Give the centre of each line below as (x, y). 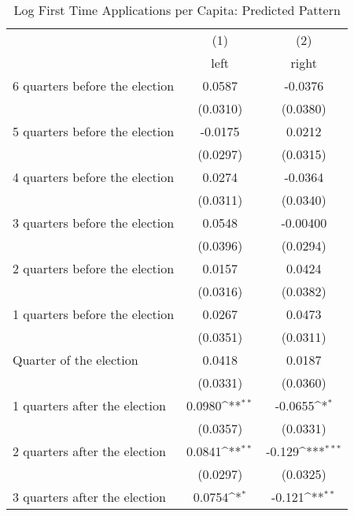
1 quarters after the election (89, 405)
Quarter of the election (76, 360)
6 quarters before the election (94, 85)
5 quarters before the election (94, 131)
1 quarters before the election (94, 314)
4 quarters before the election (94, 177)
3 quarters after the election (89, 497)
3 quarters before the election (94, 223)
